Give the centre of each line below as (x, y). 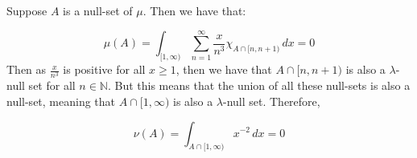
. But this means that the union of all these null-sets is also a (259, 85)
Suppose (27, 10)
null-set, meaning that (61, 101)
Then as (27, 69)
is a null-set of (98, 10)
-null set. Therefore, (272, 101)
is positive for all (104, 69)
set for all (52, 85)
